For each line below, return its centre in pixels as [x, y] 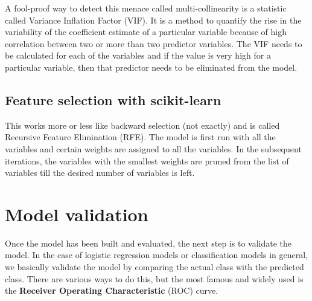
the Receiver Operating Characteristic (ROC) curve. [112, 290]
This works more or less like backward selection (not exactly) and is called [142, 125]
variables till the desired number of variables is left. [100, 173]
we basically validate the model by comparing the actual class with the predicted [154, 267]
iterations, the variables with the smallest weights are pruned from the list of [147, 160]
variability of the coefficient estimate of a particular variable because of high [146, 32]
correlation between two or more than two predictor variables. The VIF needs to [154, 43]
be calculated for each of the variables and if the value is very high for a [138, 55]
